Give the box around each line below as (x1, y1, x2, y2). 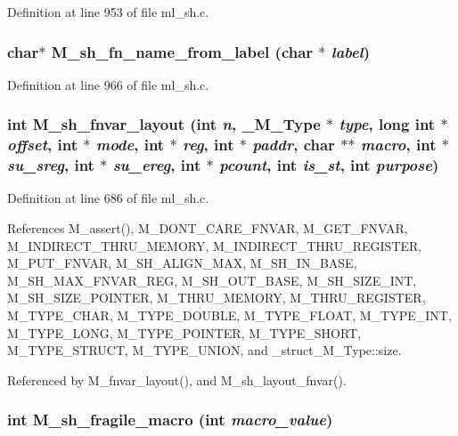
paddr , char (252, 133, 335, 156)
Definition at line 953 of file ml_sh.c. (7, 3, 209, 20)
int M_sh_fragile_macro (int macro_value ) (7, 408, 333, 431)
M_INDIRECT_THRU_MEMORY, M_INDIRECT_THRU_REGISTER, (7, 236, 422, 254)
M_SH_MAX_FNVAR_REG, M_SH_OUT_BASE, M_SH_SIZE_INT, (7, 270, 417, 289)
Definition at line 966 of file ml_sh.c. (7, 75, 209, 93)
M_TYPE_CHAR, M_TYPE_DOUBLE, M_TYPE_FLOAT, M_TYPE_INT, (7, 306, 452, 325)
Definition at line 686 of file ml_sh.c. (7, 189, 209, 207)
